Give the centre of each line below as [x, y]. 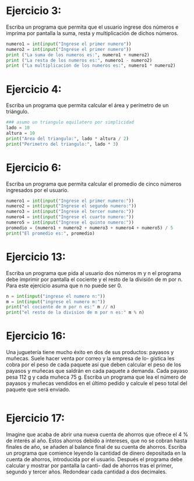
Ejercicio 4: [34, 89]
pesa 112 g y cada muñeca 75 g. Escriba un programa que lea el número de [96, 377]
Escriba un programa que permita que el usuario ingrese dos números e [92, 27]
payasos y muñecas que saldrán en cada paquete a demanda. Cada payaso [97, 371]
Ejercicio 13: [36, 257]
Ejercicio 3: [34, 11]
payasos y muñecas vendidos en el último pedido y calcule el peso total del [97, 383]
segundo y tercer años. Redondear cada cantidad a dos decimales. [87, 472]
